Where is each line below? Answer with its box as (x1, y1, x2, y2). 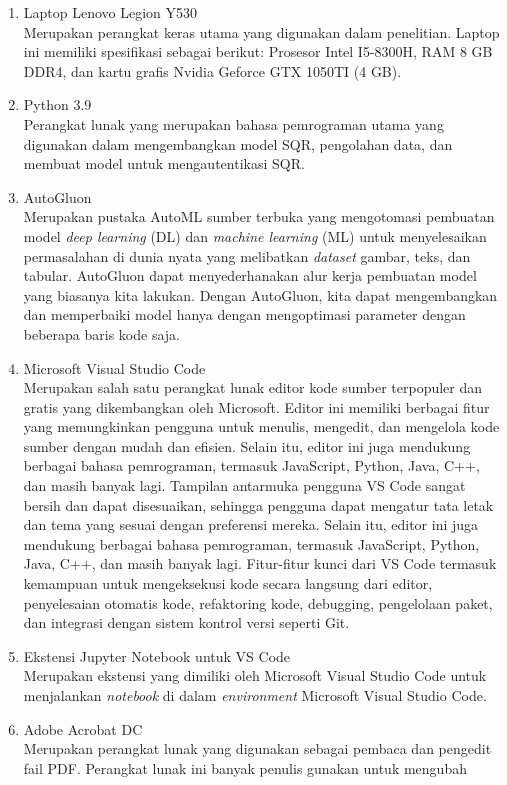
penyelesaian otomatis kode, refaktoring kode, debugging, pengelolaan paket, (23, 592, 493, 613)
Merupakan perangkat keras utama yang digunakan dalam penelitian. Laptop (23, 21, 500, 42)
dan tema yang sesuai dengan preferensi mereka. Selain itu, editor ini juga (23, 514, 479, 535)
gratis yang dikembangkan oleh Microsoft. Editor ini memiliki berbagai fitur (23, 396, 490, 417)
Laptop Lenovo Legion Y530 (23, 2, 198, 22)
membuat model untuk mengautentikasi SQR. (23, 153, 305, 174)
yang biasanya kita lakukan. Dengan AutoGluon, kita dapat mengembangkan (23, 284, 498, 305)
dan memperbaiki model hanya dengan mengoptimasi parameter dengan (23, 304, 466, 325)
